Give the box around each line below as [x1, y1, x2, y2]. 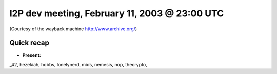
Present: [22, 52, 41, 58]
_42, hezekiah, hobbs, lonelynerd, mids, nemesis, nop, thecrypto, [9, 61, 147, 67]
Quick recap [9, 39, 50, 47]
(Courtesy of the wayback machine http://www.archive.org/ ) [9, 26, 137, 32]
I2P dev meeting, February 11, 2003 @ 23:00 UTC [9, 8, 224, 19]
